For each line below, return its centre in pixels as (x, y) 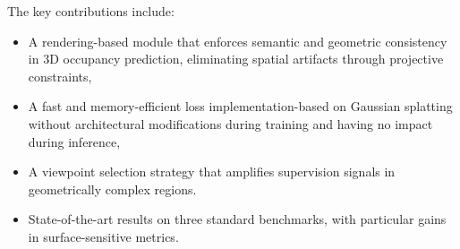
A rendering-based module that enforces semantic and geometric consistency (238, 41)
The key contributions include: (91, 11)
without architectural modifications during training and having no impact (230, 123)
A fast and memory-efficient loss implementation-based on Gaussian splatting (240, 106)
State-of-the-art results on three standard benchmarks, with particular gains (237, 219)
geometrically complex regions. (112, 189)
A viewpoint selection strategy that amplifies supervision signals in (212, 172)
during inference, (74, 141)
